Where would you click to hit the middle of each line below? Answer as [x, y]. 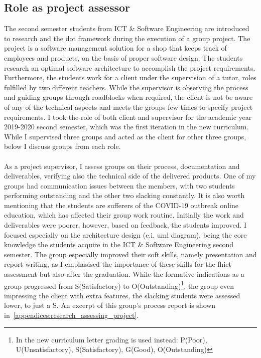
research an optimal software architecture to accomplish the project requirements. [130, 67]
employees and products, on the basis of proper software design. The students [123, 57]
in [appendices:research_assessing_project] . [72, 315]
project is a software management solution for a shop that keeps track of [115, 48]
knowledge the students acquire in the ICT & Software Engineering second [119, 244]
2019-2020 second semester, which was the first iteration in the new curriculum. [126, 127]
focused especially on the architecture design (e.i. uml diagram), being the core [125, 234]
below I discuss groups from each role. [62, 146]
